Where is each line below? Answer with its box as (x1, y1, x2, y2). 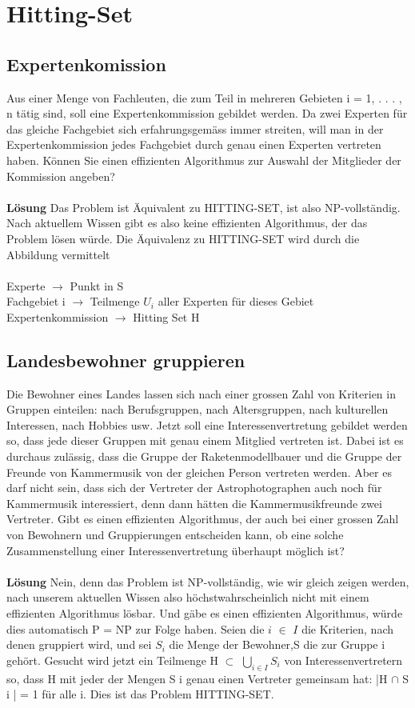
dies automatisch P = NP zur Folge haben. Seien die (6, 620, 265, 637)
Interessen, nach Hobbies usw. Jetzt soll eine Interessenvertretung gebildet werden (6, 416, 408, 433)
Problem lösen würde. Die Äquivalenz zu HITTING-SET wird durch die (6, 230, 360, 246)
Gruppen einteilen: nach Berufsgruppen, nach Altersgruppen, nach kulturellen (6, 401, 389, 418)
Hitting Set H (133, 308, 200, 325)
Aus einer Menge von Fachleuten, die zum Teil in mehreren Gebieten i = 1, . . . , (6, 89, 402, 106)
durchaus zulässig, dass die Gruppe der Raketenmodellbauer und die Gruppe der (6, 448, 402, 465)
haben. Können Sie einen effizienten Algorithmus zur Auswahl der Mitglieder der (6, 151, 401, 168)
